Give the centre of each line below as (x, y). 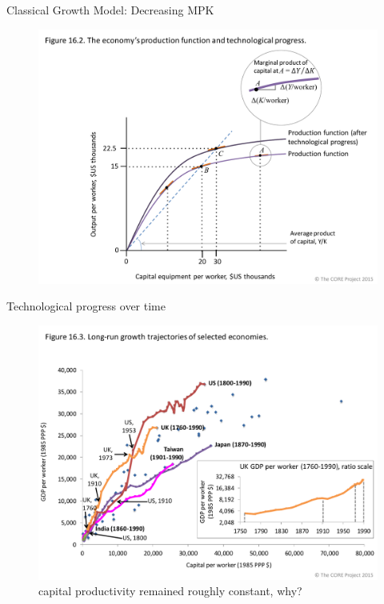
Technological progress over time (86, 306)
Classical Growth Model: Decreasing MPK (110, 10)
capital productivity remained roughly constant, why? (170, 591)
